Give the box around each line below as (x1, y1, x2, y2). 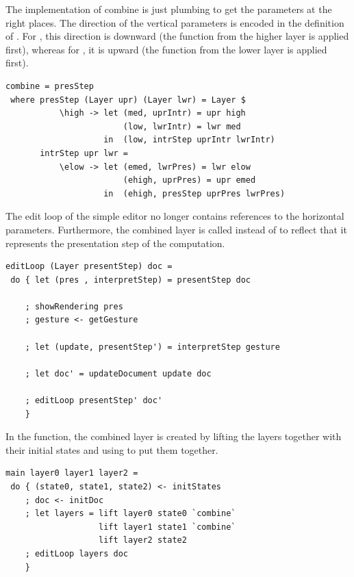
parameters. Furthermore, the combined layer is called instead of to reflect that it (5, 222, 347, 236)
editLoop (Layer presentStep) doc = (5, 261, 173, 272)
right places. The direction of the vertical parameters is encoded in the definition (5, 15, 344, 29)
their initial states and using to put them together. (5, 442, 218, 457)
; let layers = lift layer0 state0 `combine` (25, 509, 236, 519)
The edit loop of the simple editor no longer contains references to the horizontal (5, 209, 344, 223)
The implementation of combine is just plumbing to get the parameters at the (5, 2, 332, 16)
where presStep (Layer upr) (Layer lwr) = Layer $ (10, 94, 246, 105)
